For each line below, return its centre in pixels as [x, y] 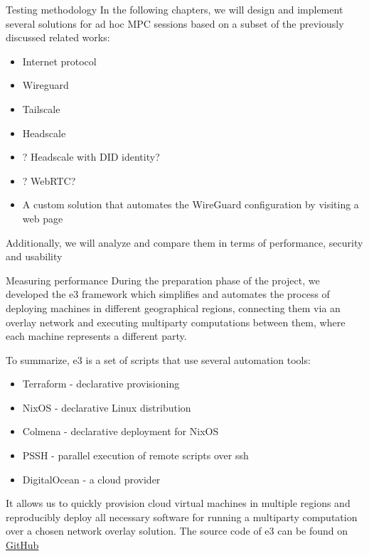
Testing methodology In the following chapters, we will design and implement [175, 9]
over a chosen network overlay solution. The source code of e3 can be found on [177, 531]
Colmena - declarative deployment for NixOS [121, 431]
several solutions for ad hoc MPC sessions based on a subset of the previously [175, 23]
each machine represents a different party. [96, 336]
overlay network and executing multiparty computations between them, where [176, 322]
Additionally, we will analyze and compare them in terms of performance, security [184, 242]
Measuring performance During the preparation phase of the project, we [163, 280]
